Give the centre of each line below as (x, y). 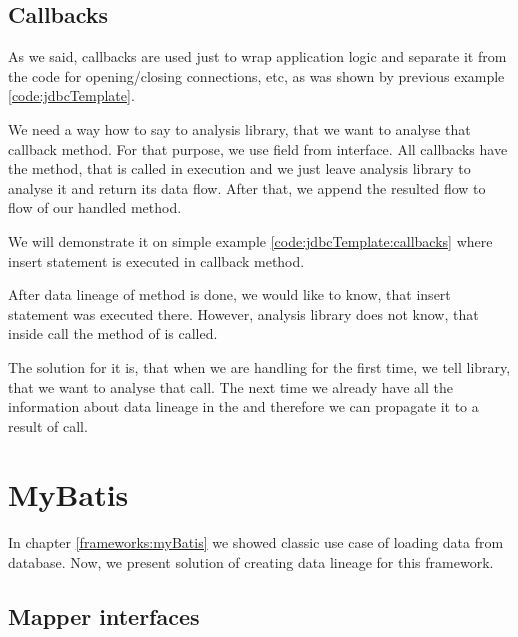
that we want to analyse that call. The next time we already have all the (230, 386)
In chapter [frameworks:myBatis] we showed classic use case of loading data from (256, 542)
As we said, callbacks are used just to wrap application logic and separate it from (257, 56)
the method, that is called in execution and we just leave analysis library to (239, 168)
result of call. (48, 425)
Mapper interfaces (104, 616)
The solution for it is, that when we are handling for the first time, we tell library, (259, 366)
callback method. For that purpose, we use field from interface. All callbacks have (258, 148)
